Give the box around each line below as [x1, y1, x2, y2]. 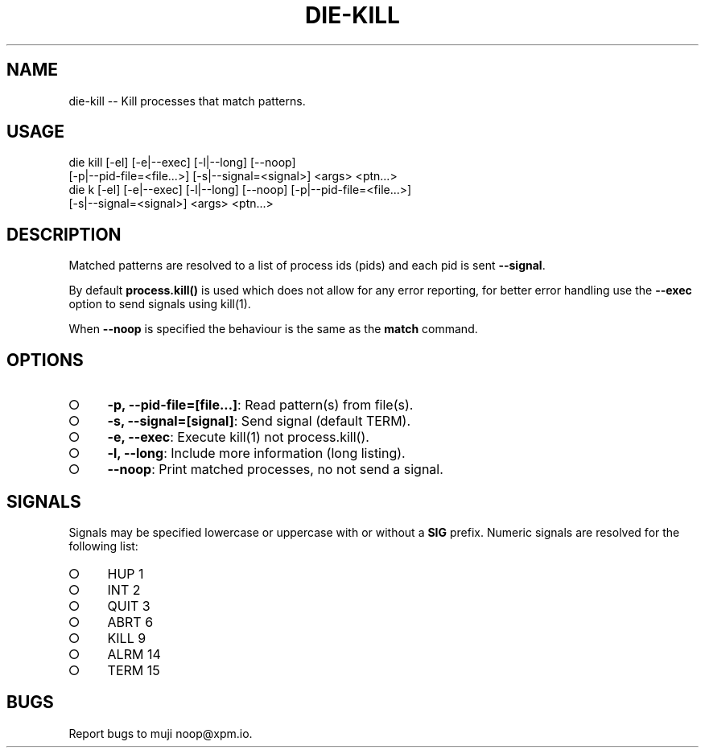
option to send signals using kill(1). [68, 297, 251, 311]
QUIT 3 [107, 597, 150, 614]
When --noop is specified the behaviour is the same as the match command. [68, 322, 478, 336]
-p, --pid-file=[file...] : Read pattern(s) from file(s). [107, 397, 414, 414]
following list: [68, 538, 138, 553]
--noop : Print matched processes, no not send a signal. [107, 461, 443, 478]
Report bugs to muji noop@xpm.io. [68, 726, 253, 740]
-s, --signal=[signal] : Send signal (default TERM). [107, 413, 411, 430]
